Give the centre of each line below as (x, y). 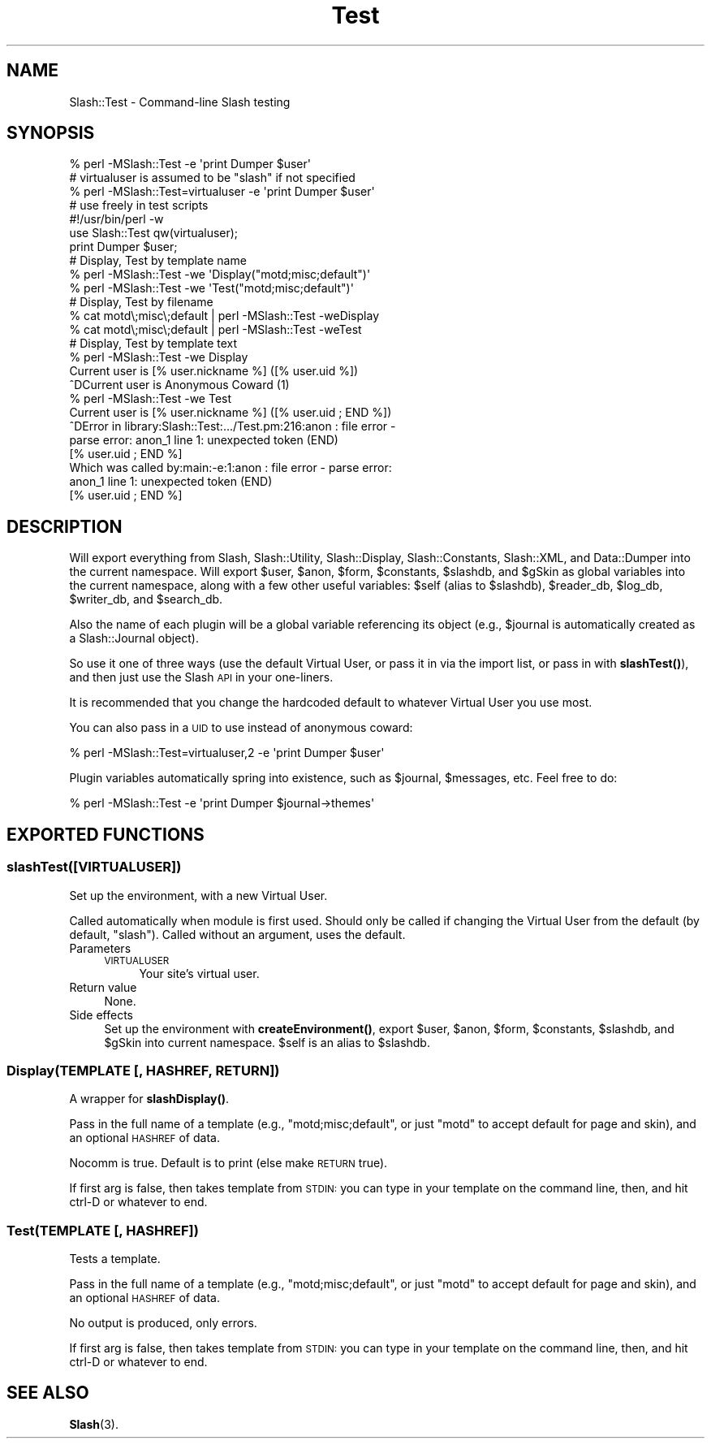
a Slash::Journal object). (134, 638)
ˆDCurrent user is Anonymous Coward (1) (179, 385)
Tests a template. (115, 1259)
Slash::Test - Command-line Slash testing (180, 102)
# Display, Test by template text (153, 344)
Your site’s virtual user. (199, 973)
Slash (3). (94, 1424)
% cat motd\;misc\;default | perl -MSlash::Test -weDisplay (224, 316)
